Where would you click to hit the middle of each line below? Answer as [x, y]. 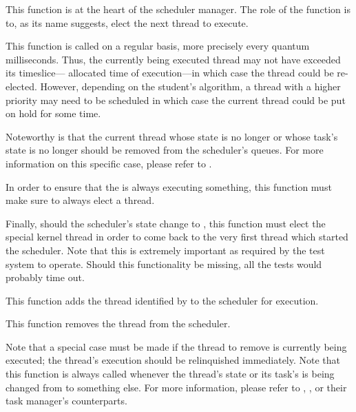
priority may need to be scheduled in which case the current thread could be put [176, 100]
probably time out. [45, 277]
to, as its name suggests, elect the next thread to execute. [127, 22]
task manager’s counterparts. [66, 401]
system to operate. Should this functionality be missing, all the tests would [164, 264]
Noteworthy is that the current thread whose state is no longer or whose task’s [172, 136]
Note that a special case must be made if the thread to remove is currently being [176, 346]
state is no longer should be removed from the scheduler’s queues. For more [165, 150]
